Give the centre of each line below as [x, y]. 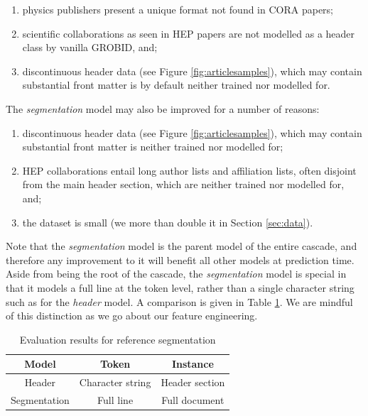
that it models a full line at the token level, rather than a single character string [180, 287]
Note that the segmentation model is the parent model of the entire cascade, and [182, 246]
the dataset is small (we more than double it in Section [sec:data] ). [168, 222]
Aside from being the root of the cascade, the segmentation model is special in [176, 274]
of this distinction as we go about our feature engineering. [132, 316]
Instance [193, 364]
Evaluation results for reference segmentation [118, 339]
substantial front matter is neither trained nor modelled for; [153, 147]
